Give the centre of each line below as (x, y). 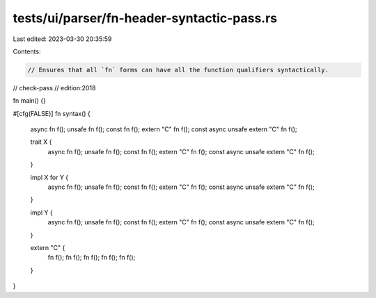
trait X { (41, 142)
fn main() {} (30, 101)
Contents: (27, 51)
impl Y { (41, 213)
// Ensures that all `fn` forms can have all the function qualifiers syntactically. (178, 70)
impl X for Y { (49, 177)
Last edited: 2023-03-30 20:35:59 (62, 39)
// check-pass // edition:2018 (54, 88)
